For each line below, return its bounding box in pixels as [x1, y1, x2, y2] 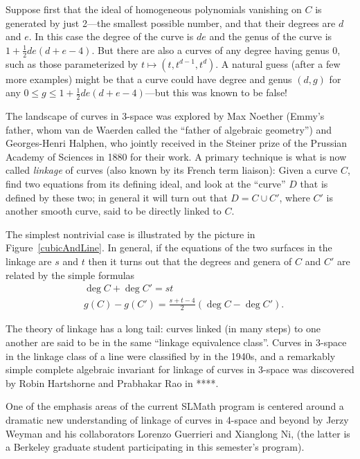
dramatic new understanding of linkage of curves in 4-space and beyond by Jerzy [6, 412, 349, 426]
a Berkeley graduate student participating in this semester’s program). [6, 440, 305, 454]
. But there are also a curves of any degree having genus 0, [91, 42, 341, 57]
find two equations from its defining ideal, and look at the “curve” [6, 177, 286, 190]
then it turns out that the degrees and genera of [88, 253, 292, 268]
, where [279, 190, 310, 204]
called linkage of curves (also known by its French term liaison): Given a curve [6, 163, 338, 177]
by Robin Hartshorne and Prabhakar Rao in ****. [6, 375, 219, 390]
